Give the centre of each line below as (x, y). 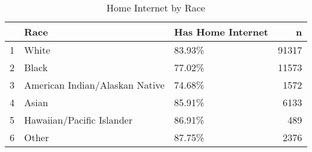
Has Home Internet (221, 32)
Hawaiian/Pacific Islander (78, 120)
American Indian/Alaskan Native (94, 85)
